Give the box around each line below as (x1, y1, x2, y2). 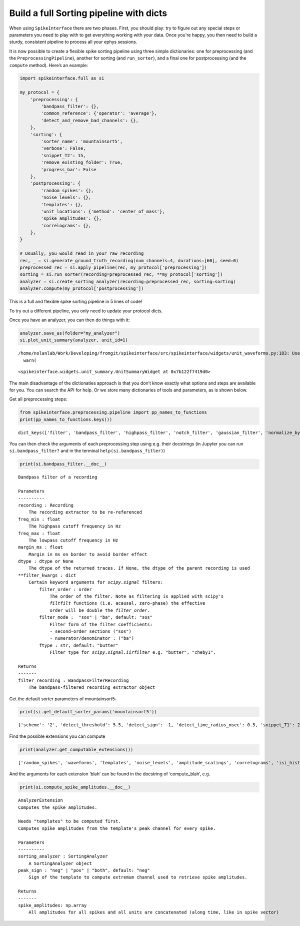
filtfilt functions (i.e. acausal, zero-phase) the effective (49, 601, 205, 606)
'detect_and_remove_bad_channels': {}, (40, 118, 138, 123)
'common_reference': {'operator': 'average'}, (40, 111, 157, 116)
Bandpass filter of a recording (18, 475, 97, 480)
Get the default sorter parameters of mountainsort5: (9, 696, 116, 702)
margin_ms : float (18, 545, 63, 550)
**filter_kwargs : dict (18, 572, 76, 578)
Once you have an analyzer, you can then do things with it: (9, 317, 130, 323)
